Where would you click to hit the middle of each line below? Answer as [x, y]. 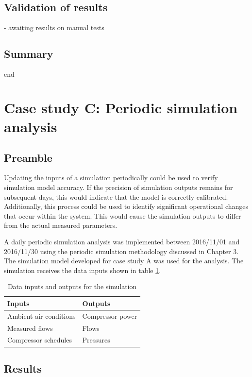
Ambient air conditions [42, 316]
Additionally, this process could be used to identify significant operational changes [126, 206]
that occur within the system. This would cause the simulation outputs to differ [123, 215]
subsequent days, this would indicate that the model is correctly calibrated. [116, 197]
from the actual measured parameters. [61, 225]
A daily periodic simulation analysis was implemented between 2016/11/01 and [122, 241]
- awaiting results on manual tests [54, 27]
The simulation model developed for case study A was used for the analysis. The [124, 261]
